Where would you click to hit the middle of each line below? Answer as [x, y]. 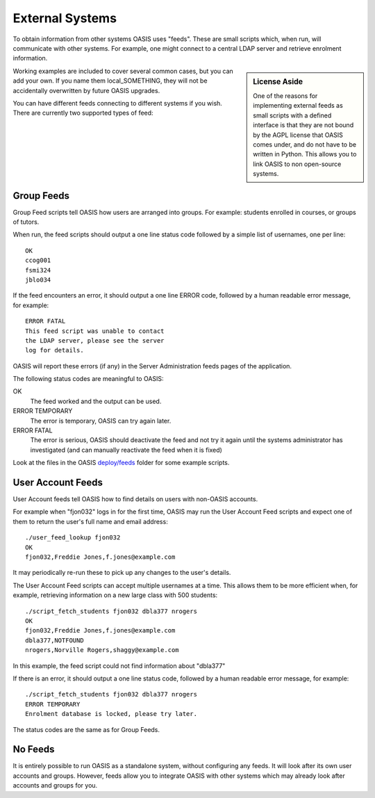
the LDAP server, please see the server [95, 340]
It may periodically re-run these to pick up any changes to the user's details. [122, 573]
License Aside [278, 81]
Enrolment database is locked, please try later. [111, 714]
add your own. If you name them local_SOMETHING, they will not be [110, 81]
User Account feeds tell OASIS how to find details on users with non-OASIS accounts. [135, 499]
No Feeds [34, 750]
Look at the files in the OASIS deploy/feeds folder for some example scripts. [121, 463]
